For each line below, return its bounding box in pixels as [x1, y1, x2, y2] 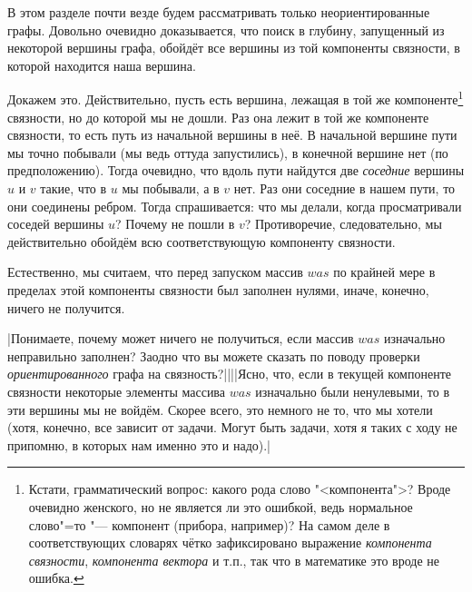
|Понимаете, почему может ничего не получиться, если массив [7, 329, 354, 348]
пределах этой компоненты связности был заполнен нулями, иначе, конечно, [7, 280, 429, 299]
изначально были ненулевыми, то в [255, 381, 450, 400]
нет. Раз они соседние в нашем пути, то [233, 179, 456, 197]
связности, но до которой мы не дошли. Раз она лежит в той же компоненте [7, 107, 429, 126]
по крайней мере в [333, 262, 436, 281]
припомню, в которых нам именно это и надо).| [7, 435, 271, 454]
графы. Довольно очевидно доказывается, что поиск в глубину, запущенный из [7, 20, 445, 39]
